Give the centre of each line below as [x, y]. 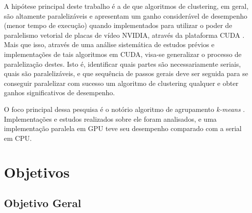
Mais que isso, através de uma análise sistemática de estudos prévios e [109, 44]
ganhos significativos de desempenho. [60, 93]
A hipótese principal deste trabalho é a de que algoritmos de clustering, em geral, [126, 6]
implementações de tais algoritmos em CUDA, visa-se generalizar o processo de [123, 54]
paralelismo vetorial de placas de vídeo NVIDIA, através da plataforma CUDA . [124, 35]
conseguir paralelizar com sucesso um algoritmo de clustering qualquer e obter [121, 83]
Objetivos [37, 172]
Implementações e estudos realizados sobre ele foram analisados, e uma [110, 119]
